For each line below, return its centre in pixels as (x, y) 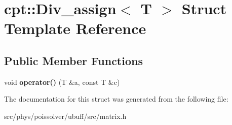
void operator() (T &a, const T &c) (62, 82)
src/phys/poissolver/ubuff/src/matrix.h (65, 116)
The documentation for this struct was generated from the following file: (116, 99)
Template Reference (75, 28)
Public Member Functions (73, 60)
